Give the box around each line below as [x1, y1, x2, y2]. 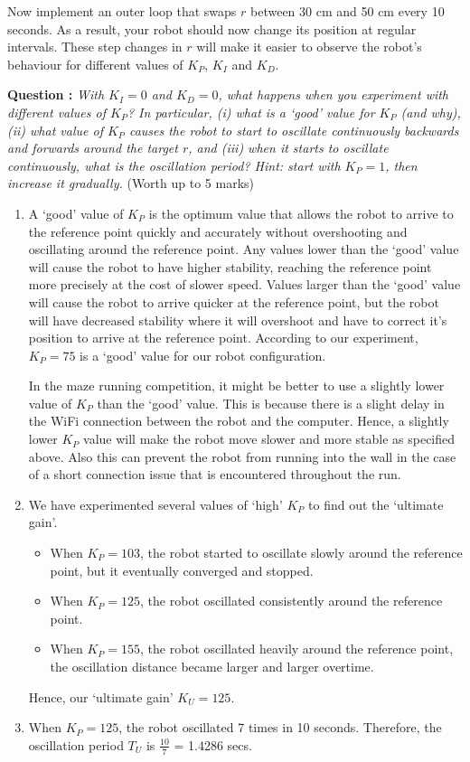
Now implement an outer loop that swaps [7, 2, 237, 20]
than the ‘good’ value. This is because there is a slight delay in [97, 393, 445, 412]
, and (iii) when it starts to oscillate [188, 138, 389, 157]
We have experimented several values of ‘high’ [28, 494, 283, 513]
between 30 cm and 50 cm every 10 [250, 2, 445, 20]
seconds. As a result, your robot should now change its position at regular [7, 19, 417, 38]
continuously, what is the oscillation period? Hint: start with [7, 155, 341, 174]
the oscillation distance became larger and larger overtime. [50, 657, 374, 675]
